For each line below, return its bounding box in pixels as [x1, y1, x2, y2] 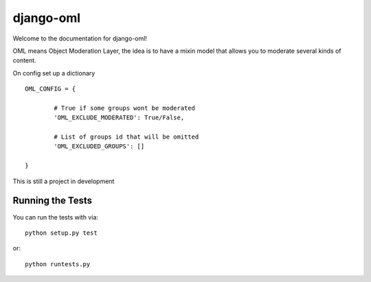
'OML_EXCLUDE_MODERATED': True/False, [54, 114, 185, 121]
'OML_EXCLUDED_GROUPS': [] [54, 143, 145, 150]
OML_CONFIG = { [25, 85, 76, 93]
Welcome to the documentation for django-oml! [12, 34, 148, 43]
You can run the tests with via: [12, 213, 99, 221]
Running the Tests [12, 195, 93, 207]
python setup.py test [25, 228, 98, 237]
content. [12, 56, 37, 64]
